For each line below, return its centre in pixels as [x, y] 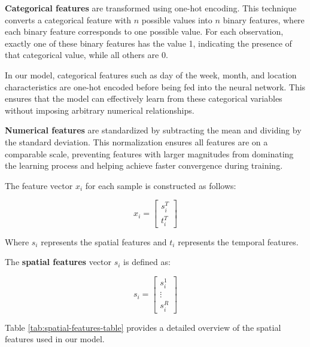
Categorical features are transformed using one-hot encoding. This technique [151, 8]
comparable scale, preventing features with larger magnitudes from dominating [149, 153]
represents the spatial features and [104, 241]
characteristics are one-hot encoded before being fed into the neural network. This [155, 86]
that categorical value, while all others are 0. [86, 55]
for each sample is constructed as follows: [161, 185]
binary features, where [264, 19]
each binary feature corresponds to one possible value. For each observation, [144, 31]
